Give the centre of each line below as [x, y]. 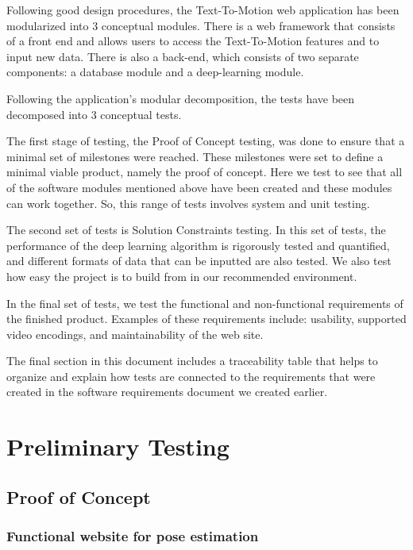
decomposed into [47, 114]
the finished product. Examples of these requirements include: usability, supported [206, 319]
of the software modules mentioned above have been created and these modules [199, 187]
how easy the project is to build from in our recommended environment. [182, 276]
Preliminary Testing [118, 446]
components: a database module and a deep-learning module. [155, 72]
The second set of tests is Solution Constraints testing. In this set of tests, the [196, 230]
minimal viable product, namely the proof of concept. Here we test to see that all [205, 172]
